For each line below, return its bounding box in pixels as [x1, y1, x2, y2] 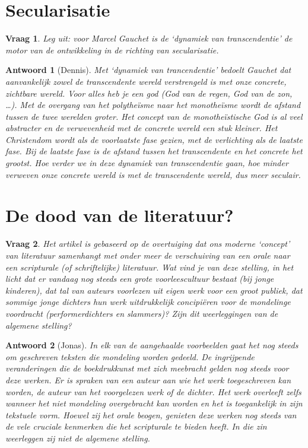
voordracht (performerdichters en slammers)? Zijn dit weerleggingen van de [5, 307, 278, 319]
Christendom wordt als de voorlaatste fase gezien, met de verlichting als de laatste [5, 133, 303, 145]
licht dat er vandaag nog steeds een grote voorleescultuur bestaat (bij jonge [5, 272, 274, 285]
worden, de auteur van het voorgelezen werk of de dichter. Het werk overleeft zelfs [5, 385, 301, 398]
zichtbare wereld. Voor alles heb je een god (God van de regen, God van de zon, [5, 87, 293, 99]
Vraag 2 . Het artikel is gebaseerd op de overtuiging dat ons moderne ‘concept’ [5, 237, 290, 250]
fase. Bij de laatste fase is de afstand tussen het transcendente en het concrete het [5, 145, 303, 157]
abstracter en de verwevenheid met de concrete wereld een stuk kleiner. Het [5, 122, 278, 134]
